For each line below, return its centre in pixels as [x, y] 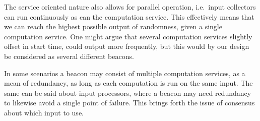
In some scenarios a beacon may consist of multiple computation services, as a [125, 73]
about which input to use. [44, 112]
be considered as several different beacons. [69, 56]
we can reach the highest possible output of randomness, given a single [113, 26]
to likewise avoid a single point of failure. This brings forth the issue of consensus [129, 103]
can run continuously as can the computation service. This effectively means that [129, 16]
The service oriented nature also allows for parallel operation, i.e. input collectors [130, 7]
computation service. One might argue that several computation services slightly [128, 36]
